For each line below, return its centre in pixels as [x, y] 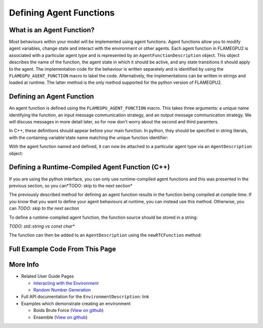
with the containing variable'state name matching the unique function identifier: [89, 137]
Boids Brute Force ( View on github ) [69, 310]
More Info [24, 265]
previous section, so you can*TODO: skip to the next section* [71, 186]
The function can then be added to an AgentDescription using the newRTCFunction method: [105, 235]
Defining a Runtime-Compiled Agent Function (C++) [89, 167]
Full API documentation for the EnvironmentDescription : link [85, 297]
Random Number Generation [62, 290]
